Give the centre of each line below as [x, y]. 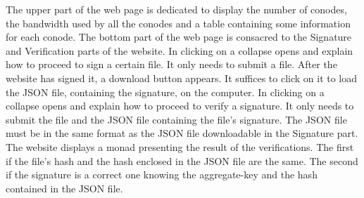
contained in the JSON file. [64, 188]
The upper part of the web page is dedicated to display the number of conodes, [176, 9]
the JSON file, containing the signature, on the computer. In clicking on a [165, 92]
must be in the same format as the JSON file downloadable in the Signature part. [182, 133]
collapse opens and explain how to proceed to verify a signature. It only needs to [180, 106]
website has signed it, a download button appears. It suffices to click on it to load [182, 78]
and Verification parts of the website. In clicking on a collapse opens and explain [180, 50]
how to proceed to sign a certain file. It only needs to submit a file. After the [171, 64]
